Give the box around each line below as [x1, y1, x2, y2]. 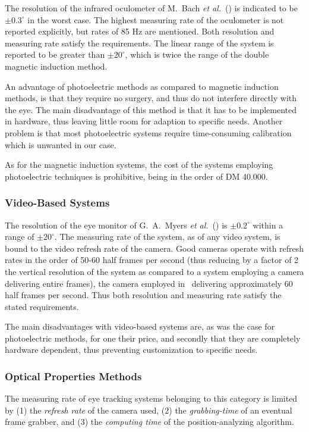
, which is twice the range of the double [125, 48, 269, 61]
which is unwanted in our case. [5, 138, 116, 151]
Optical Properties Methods [5, 368, 142, 383]
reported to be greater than [5, 48, 105, 61]
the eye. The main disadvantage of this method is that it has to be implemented [5, 103, 297, 115]
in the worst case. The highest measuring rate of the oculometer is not [27, 13, 284, 26]
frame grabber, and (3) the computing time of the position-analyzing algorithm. [5, 415, 294, 428]
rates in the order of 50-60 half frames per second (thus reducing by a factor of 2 [5, 253, 299, 266]
